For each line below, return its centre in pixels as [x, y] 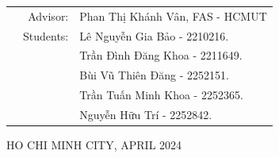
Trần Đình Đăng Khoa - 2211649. [161, 55]
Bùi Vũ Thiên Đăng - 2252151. [154, 75]
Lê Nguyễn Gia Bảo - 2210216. [154, 35]
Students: [46, 35]
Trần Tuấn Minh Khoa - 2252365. [161, 95]
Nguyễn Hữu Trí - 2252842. [146, 114]
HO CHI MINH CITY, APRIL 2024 [94, 145]
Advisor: [48, 15]
